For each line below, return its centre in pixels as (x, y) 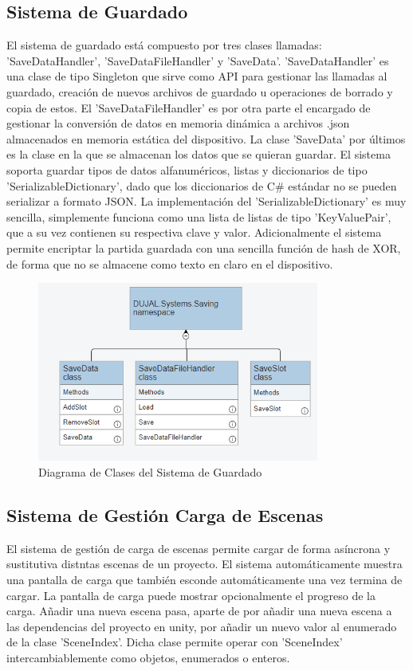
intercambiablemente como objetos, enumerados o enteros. (148, 657)
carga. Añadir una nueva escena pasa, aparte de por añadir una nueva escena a (199, 611)
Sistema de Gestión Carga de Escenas (165, 514)
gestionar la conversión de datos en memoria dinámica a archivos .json (178, 123)
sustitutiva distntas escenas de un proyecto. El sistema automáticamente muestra (205, 564)
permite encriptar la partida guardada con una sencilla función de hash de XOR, (204, 247)
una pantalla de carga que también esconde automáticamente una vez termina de (205, 579)
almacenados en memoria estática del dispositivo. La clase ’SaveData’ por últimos (206, 138)
